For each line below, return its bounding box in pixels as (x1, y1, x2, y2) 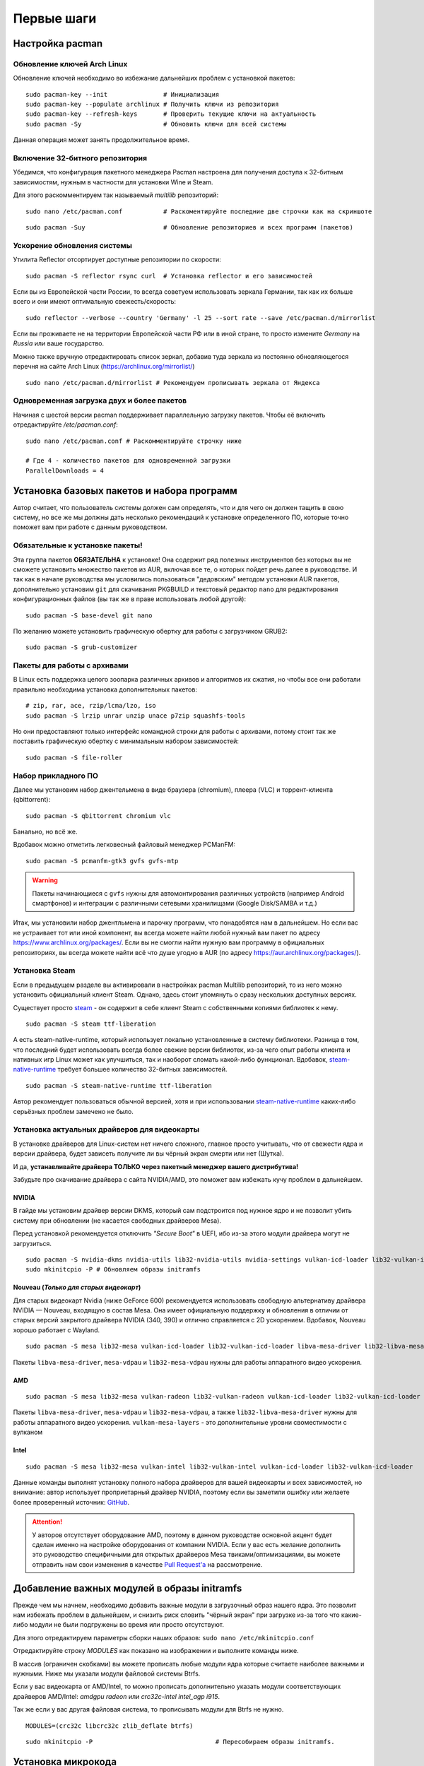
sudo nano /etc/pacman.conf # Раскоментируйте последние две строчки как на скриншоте (25, 207, 372, 215)
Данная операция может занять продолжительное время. (13, 136, 190, 144)
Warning (32, 876, 58, 884)
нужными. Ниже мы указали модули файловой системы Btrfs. (13, 1669, 201, 1678)
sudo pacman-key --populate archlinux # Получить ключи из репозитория (25, 100, 279, 109)
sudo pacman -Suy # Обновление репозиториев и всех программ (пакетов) (25, 223, 353, 231)
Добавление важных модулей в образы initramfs (13, 1582, 242, 1594)
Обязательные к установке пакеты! (13, 540, 143, 550)
